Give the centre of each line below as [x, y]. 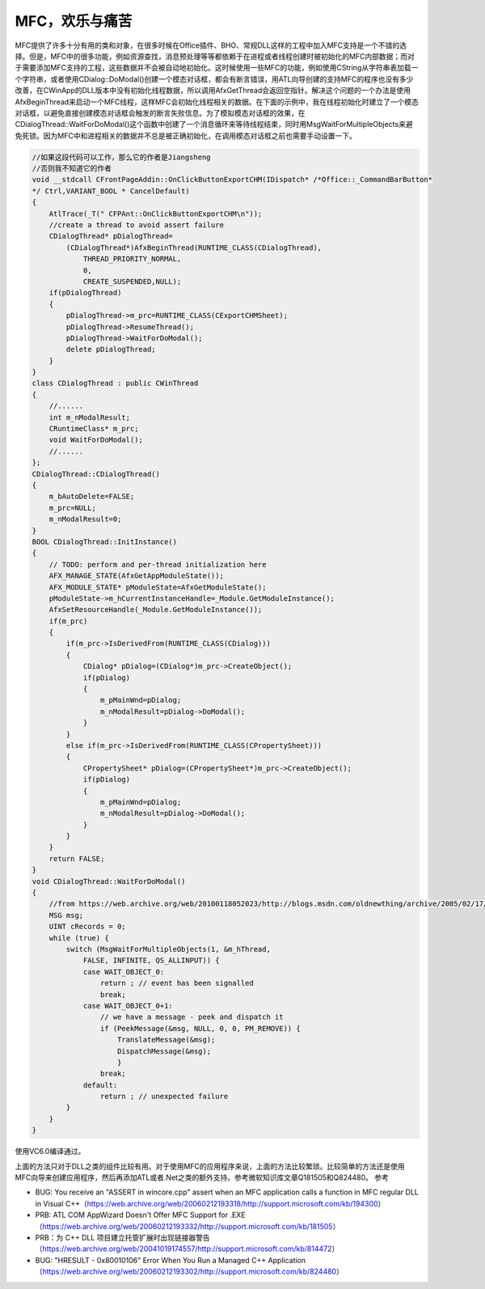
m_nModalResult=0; [85, 519]
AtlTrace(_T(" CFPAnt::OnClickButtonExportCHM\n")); [156, 213]
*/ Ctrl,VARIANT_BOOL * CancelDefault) [111, 191]
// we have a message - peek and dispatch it [192, 1017]
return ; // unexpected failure [164, 1097]
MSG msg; [66, 915]
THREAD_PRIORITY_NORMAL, [132, 259]
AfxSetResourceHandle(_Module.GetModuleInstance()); [156, 610]
